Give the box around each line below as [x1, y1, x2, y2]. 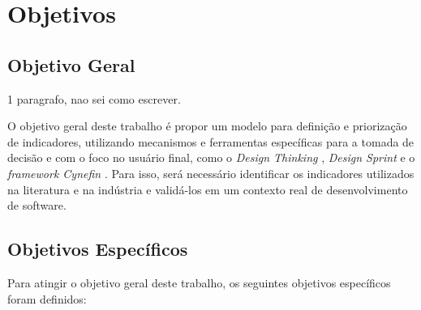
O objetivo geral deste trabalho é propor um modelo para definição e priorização [7, 117, 407, 134]
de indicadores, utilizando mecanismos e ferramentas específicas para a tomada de [7, 133, 415, 150]
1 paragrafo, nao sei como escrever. [7, 90, 181, 107]
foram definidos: [7, 290, 87, 307]
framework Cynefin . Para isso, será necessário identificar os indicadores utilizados [7, 164, 415, 181]
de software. [7, 197, 67, 214]
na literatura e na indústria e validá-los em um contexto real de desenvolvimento [7, 180, 408, 197]
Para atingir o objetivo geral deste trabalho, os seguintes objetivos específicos [7, 274, 391, 291]
